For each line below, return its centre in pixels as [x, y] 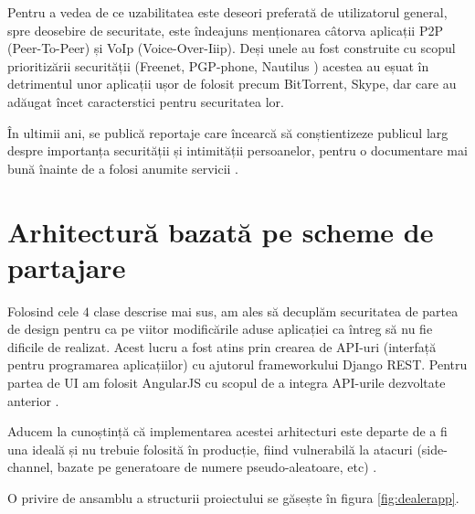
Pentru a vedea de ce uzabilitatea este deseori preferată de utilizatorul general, [227, 12]
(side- [432, 449]
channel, [31, 467]
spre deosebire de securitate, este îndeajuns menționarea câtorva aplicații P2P [225, 30]
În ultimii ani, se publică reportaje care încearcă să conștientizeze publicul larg [228, 132]
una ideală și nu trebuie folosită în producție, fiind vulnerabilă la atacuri [210, 449]
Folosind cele [43, 311]
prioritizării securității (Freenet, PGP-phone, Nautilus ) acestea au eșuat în [218, 65]
